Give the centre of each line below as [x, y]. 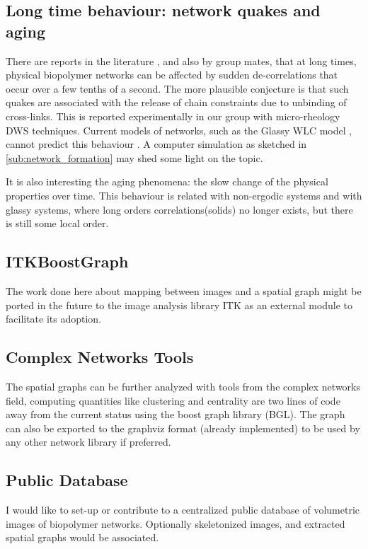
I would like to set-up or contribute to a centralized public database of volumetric [183, 510]
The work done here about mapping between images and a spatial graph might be [184, 290]
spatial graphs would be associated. [82, 537]
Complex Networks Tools [100, 357]
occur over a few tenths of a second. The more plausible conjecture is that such [177, 88]
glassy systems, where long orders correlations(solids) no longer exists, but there [179, 209]
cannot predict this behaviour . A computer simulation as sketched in [156, 144]
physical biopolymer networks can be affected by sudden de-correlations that [172, 75]
